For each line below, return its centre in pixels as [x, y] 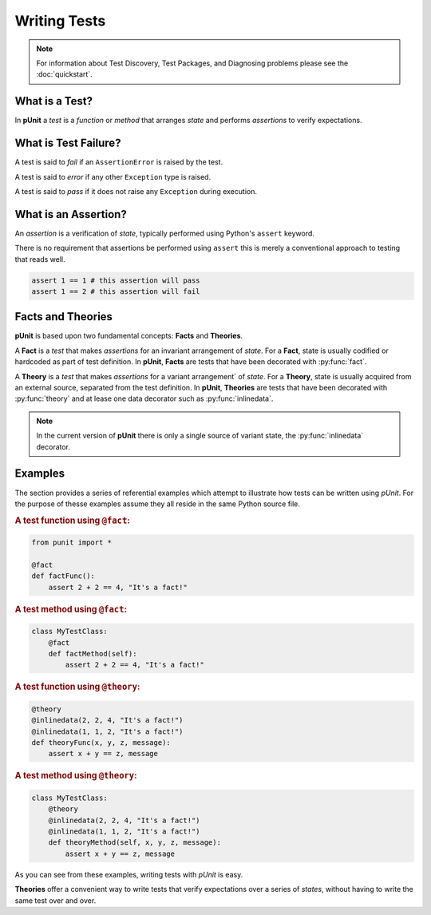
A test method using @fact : [71, 609]
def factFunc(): [63, 576]
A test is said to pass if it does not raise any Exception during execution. [136, 191]
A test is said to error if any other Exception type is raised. [113, 176]
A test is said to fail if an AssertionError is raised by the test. [119, 162]
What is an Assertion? [71, 214]
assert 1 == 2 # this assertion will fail [116, 291]
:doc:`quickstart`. [64, 74]
